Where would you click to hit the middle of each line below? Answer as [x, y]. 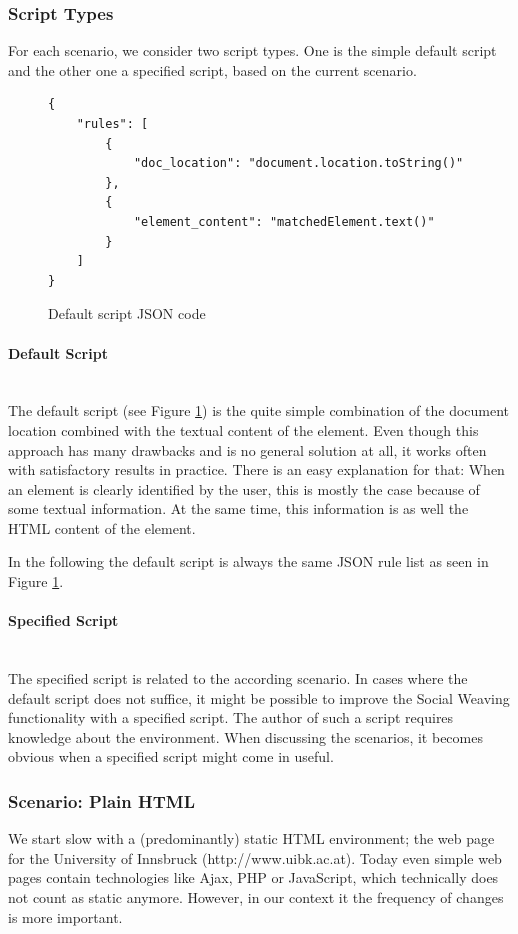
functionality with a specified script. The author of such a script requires [231, 717]
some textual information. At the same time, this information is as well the [238, 508]
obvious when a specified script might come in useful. [171, 756]
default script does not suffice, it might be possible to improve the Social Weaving [259, 697]
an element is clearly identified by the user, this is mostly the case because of [244, 488]
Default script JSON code [127, 313]
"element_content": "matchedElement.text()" [284, 221]
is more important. [65, 916]
